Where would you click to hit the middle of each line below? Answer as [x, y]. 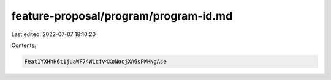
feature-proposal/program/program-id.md [122, 16]
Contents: [24, 45]
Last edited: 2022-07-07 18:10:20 [54, 34]
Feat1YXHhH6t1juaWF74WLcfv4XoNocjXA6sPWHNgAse [95, 61]
